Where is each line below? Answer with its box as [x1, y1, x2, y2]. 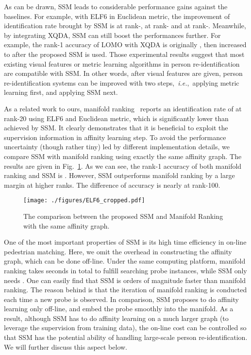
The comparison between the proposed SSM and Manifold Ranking [23, 211, 223, 221]
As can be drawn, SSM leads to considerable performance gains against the [4, 1, 228, 11]
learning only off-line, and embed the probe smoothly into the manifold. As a [4, 303, 234, 314]
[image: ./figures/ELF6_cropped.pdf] [23, 197, 145, 204]
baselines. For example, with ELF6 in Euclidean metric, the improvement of [4, 11, 230, 21]
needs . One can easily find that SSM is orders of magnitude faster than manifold [4, 275, 246, 285]
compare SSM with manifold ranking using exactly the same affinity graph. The [4, 151, 242, 161]
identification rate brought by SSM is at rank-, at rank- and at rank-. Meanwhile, [4, 20, 246, 31]
